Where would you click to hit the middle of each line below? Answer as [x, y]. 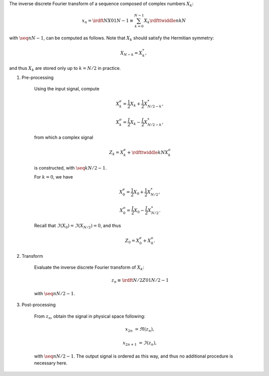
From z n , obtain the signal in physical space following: [90, 317]
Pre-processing [38, 77]
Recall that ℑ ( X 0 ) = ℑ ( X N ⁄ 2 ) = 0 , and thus [78, 226]
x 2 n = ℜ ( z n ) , [140, 330]
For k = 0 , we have [54, 177]
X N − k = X [132, 53]
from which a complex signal [64, 138]
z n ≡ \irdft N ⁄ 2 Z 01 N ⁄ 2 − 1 [140, 281]
